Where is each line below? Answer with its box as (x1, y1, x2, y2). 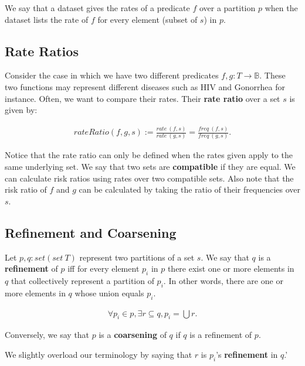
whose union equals (74, 286, 144, 299)
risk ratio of (5, 183, 47, 196)
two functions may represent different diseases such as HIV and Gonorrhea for (5, 80, 286, 93)
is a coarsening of (99, 329, 167, 341)
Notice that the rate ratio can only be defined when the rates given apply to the (5, 149, 293, 161)
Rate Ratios (5, 42, 79, 60)
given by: (5, 104, 38, 116)
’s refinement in (216, 348, 278, 360)
